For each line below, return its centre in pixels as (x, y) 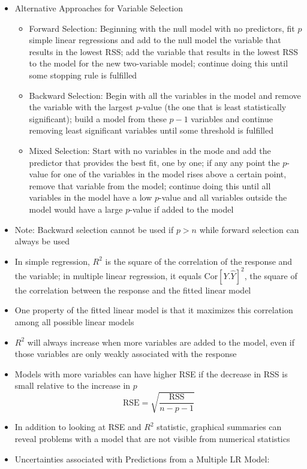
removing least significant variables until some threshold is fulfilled (151, 130)
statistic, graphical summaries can (219, 427)
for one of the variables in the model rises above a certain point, (168, 174)
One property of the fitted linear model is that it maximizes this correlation (154, 310)
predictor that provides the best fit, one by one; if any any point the (154, 162)
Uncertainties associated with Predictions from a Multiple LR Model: (142, 459)
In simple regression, (52, 261)
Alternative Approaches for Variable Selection (99, 8)
